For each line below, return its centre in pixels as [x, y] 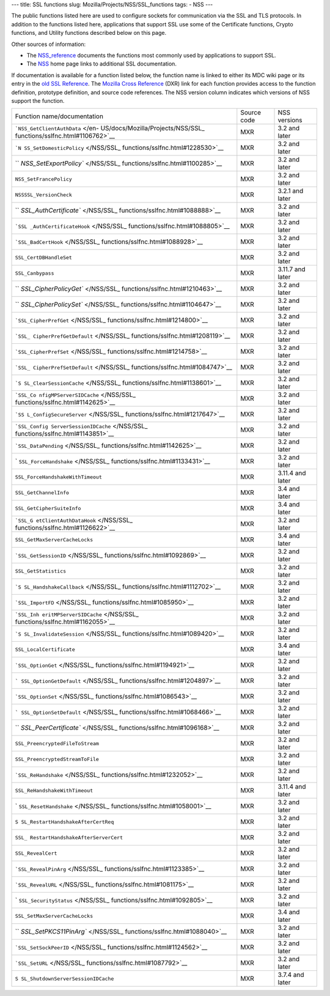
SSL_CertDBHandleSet [44, 257]
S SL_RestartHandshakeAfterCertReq [64, 822]
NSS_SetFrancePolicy [44, 179]
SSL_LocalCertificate [45, 649]
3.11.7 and [291, 269]
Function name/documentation [59, 116]
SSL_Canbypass [35, 273]
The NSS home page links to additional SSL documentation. [102, 64]
